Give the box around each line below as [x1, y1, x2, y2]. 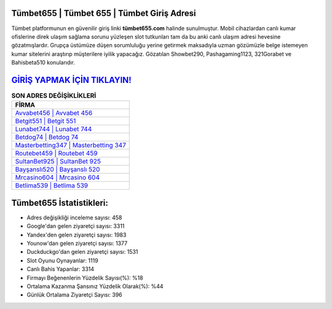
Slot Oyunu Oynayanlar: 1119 [26, 257, 98, 264]
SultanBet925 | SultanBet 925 [15, 157, 101, 166]
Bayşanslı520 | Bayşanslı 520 [15, 165, 100, 174]
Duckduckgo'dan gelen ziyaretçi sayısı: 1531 [26, 248, 138, 256]
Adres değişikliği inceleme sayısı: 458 [26, 214, 122, 221]
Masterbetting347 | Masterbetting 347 [15, 141, 126, 150]
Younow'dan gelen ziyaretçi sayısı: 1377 [26, 240, 128, 247]
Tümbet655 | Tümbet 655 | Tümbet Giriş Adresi [11, 8, 196, 18]
